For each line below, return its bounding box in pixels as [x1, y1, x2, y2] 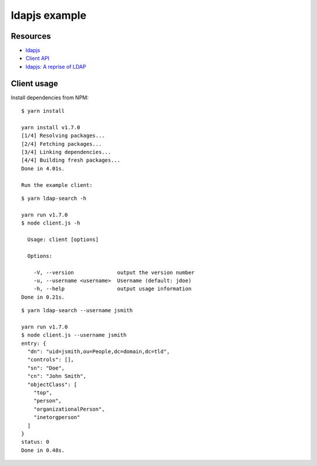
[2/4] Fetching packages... [21, 140, 102, 147]
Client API [25, 55, 50, 62]
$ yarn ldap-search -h [21, 195, 87, 202]
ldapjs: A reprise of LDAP [25, 63, 86, 70]
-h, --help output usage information [33, 286, 192, 292]
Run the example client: [21, 182, 93, 188]
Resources [11, 31, 51, 41]
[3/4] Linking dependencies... [21, 149, 112, 156]
